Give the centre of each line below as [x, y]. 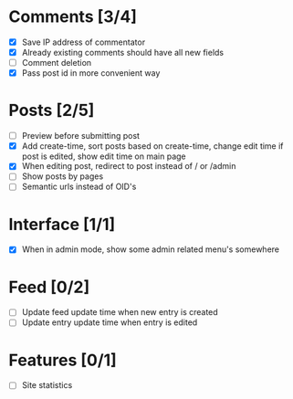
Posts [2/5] [52, 110]
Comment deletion [57, 63]
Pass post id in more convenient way [91, 73]
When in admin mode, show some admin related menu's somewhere [151, 249]
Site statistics [47, 385]
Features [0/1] [63, 360]
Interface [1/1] [62, 224]
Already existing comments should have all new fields [123, 52]
